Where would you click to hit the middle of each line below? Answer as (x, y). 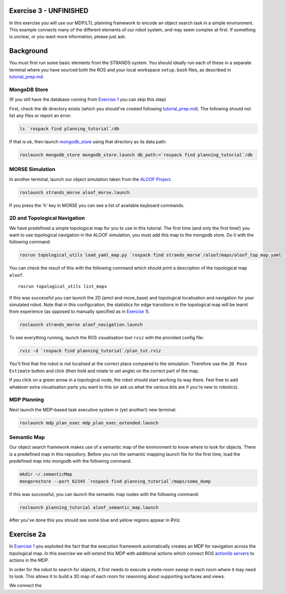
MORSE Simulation (32, 169)
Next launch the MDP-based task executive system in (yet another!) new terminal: (93, 409)
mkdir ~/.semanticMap (46, 474)
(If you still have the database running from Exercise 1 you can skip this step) (88, 99)
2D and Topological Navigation (47, 218)
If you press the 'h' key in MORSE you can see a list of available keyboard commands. (97, 205)
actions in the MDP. (29, 560)
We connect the (25, 586)
